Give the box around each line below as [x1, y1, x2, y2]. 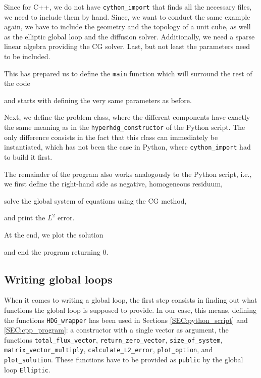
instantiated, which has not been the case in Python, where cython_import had [4, 141, 251, 152]
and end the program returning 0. [4, 246, 109, 257]
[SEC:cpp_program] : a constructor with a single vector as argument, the [4, 324, 229, 335]
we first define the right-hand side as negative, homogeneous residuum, [4, 178, 223, 189]
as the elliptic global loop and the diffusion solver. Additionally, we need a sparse [4, 31, 255, 41]
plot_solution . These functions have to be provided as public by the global [4, 354, 243, 365]
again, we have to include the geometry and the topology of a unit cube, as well [4, 21, 251, 32]
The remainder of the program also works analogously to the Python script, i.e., [4, 168, 252, 179]
